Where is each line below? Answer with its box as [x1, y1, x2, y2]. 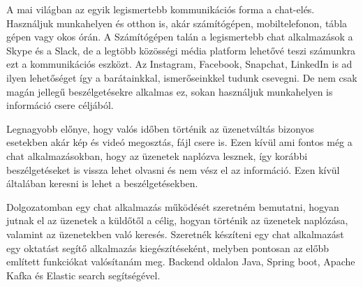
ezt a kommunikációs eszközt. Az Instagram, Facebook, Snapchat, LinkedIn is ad [6, 57, 353, 71]
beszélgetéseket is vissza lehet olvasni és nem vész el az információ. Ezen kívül [6, 162, 340, 177]
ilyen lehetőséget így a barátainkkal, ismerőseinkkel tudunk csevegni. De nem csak [6, 70, 357, 84]
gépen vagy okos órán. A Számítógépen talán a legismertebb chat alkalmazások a [6, 29, 353, 44]
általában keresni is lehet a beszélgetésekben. [6, 176, 198, 191]
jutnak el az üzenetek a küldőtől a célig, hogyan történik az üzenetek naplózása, [6, 213, 348, 228]
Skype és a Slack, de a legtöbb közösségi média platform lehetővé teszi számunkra [6, 43, 356, 57]
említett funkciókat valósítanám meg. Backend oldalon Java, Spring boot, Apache [6, 254, 355, 269]
